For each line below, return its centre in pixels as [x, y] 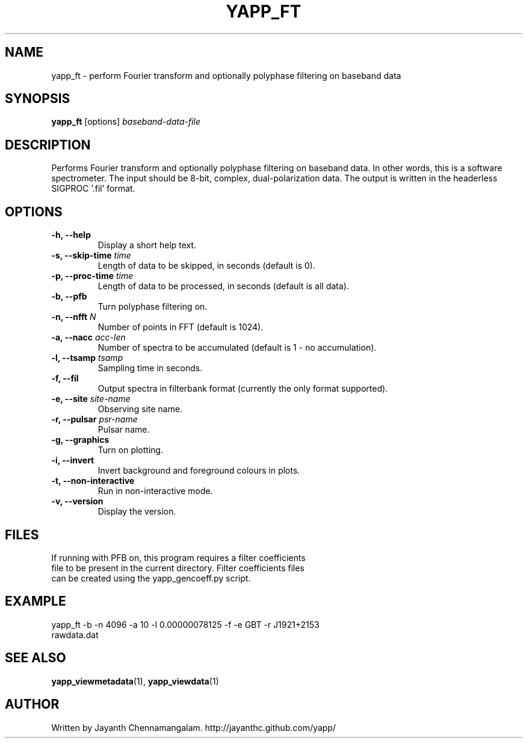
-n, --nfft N [74, 317]
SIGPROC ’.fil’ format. [93, 189]
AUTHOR [32, 704]
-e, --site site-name [91, 399]
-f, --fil [65, 378]
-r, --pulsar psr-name [94, 419]
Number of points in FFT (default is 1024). [180, 327]
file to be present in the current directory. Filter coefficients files [178, 568]
